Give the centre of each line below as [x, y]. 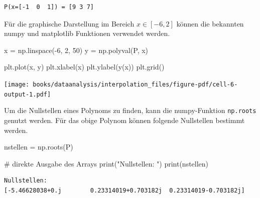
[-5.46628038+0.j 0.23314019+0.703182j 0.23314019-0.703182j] [124, 190]
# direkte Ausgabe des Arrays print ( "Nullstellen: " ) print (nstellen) [106, 163]
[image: [17, 84]
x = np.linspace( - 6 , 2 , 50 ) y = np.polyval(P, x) [76, 50]
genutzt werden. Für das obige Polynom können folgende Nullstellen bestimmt [124, 120]
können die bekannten [210, 23]
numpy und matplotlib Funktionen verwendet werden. [87, 33]
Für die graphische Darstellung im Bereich [69, 23]
